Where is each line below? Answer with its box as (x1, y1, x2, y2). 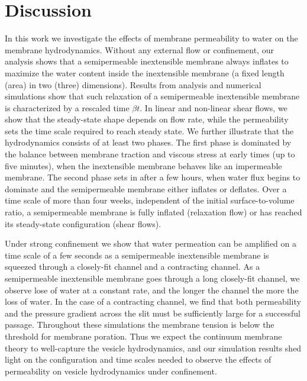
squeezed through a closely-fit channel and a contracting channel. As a (5, 260, 260, 273)
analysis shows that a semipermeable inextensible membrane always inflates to (5, 55, 289, 67)
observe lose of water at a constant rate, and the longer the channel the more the (5, 283, 299, 296)
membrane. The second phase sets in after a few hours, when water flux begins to (5, 171, 300, 183)
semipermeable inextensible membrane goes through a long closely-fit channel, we (5, 272, 300, 284)
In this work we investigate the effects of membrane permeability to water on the (5, 32, 298, 44)
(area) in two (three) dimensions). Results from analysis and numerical (5, 78, 261, 91)
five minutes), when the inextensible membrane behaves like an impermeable (5, 159, 282, 172)
